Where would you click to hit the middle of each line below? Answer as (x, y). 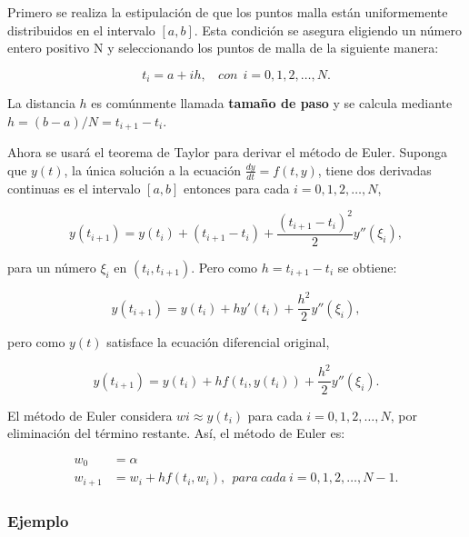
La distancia (41, 103)
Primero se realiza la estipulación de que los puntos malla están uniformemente (228, 12)
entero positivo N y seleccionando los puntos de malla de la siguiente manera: (223, 48)
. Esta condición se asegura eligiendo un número (328, 30)
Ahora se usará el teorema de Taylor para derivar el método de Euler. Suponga (228, 152)
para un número (52, 267)
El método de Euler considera (90, 415)
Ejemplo (38, 520)
